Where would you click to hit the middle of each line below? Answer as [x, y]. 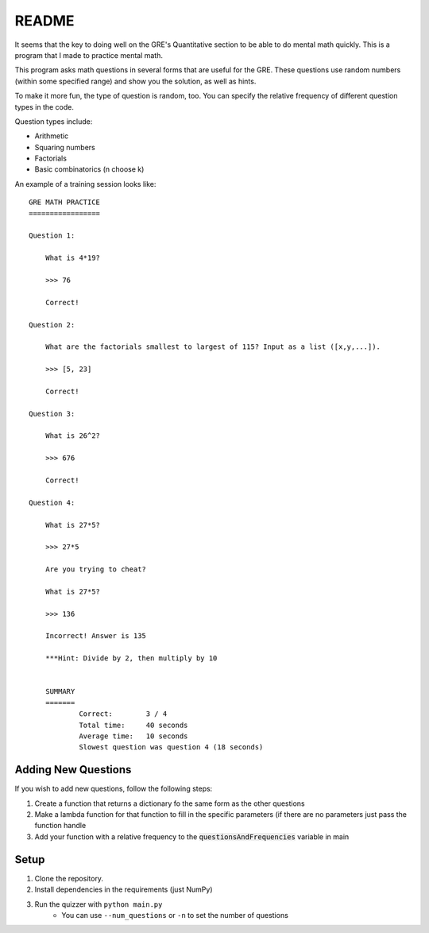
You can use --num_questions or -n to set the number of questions [175, 915]
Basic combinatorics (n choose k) [89, 169]
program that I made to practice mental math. [89, 55]
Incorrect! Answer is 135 [96, 636]
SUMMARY [60, 692]
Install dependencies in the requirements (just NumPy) [124, 889]
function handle [60, 826]
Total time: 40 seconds [133, 725]
